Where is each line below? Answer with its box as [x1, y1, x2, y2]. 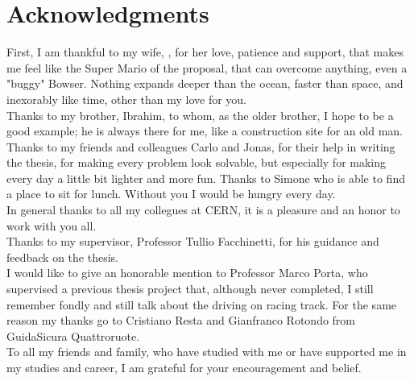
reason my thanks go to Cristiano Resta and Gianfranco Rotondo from [6, 312, 356, 329]
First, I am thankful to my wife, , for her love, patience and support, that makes [6, 43, 404, 60]
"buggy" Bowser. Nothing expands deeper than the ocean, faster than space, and [6, 75, 404, 92]
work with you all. [6, 217, 97, 234]
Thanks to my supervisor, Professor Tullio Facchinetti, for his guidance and [6, 233, 379, 250]
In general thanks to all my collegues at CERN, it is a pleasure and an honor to [6, 201, 400, 218]
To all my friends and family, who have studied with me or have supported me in [6, 343, 407, 360]
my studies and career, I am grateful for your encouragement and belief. [6, 359, 362, 375]
